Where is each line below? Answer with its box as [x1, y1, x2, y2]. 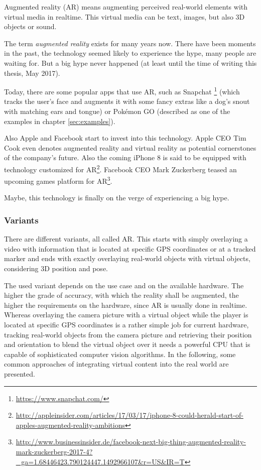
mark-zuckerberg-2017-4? [16, 446, 93, 456]
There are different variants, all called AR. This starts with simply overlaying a [4, 233, 248, 244]
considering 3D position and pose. [4, 263, 108, 274]
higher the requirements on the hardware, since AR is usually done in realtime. [4, 299, 247, 310]
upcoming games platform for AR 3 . [4, 174, 112, 186]
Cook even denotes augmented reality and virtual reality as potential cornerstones [4, 142, 256, 153]
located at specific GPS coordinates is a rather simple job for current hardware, [4, 319, 249, 330]
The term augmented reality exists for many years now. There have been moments [4, 38, 256, 48]
